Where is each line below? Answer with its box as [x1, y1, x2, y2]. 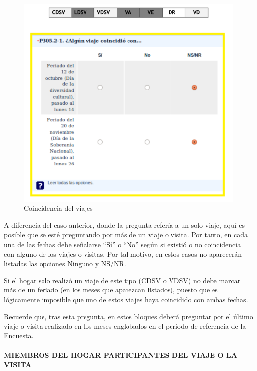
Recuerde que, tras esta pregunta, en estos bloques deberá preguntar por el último [4, 311, 253, 321]
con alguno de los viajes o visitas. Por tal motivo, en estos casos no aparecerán [4, 248, 242, 259]
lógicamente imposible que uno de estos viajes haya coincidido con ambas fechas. [4, 294, 248, 304]
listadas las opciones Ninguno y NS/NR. [4, 258, 126, 269]
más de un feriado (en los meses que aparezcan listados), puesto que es [4, 285, 218, 295]
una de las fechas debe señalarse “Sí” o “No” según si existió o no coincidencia [4, 239, 241, 249]
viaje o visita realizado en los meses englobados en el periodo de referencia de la [4, 321, 246, 331]
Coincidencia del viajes [24, 203, 93, 213]
